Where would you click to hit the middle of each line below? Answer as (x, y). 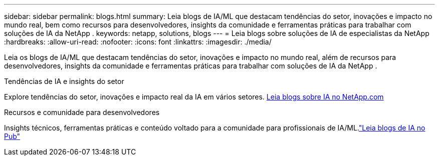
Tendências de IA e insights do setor (64, 81)
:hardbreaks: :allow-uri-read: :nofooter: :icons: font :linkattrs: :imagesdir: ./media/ (138, 42)
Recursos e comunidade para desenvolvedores (82, 112)
